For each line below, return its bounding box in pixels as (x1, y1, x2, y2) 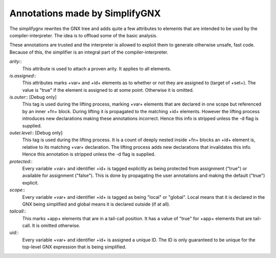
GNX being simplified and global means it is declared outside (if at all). (22, 201, 171, 207)
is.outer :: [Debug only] (9, 94, 57, 100)
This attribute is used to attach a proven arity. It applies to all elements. (22, 65, 171, 71)
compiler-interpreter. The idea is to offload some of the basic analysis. (9, 32, 158, 38)
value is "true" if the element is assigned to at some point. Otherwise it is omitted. (22, 87, 194, 93)
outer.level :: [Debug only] (9, 130, 63, 136)
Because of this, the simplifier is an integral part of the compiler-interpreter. (9, 49, 169, 55)
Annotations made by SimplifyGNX (9, 8, 161, 19)
